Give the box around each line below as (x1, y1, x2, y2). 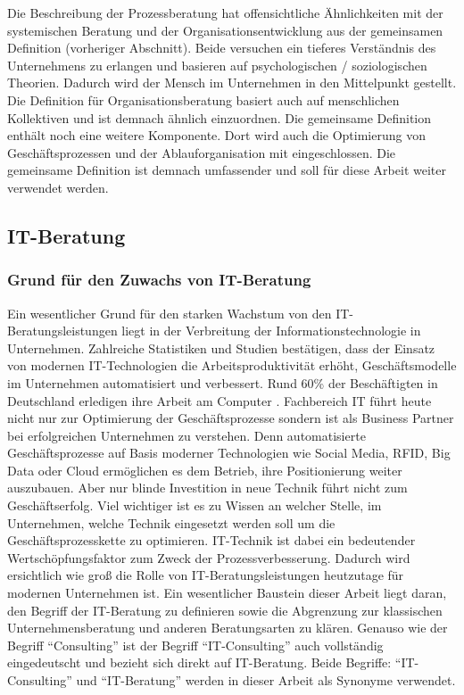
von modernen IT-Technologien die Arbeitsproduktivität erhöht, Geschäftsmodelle (7, 356, 457, 375)
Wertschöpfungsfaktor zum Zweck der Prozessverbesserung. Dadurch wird (7, 548, 410, 567)
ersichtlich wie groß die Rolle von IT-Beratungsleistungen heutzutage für (7, 566, 404, 584)
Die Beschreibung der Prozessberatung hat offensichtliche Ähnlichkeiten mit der (7, 4, 443, 21)
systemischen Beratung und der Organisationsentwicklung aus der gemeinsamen (7, 21, 443, 39)
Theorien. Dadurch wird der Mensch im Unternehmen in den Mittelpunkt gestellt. (7, 73, 457, 92)
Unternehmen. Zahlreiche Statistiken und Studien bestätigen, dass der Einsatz (7, 338, 435, 357)
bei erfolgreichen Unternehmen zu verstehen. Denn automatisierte (7, 426, 366, 444)
